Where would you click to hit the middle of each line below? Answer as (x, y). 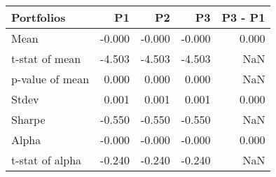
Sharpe (28, 119)
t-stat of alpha (47, 160)
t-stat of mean (46, 58)
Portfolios (39, 17)
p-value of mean (50, 79)
